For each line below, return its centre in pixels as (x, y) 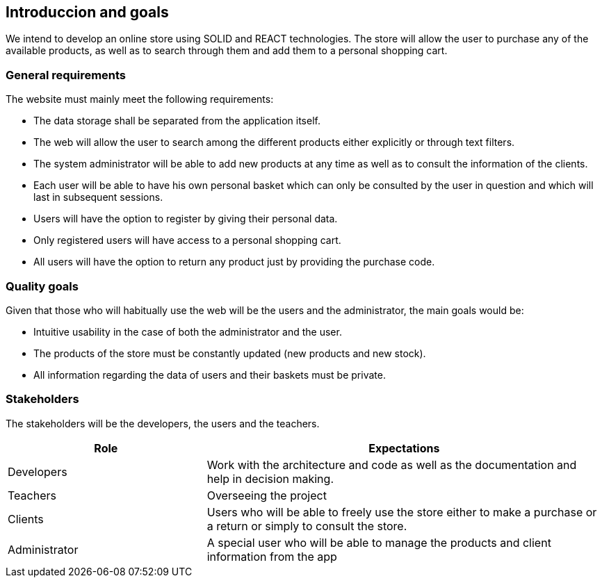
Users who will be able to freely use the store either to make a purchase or (402, 512)
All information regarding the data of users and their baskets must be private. (210, 375)
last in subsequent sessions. (98, 197)
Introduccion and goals (87, 12)
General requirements (66, 75)
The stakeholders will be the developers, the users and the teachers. (163, 423)
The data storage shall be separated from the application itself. (177, 121)
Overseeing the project (267, 495)
